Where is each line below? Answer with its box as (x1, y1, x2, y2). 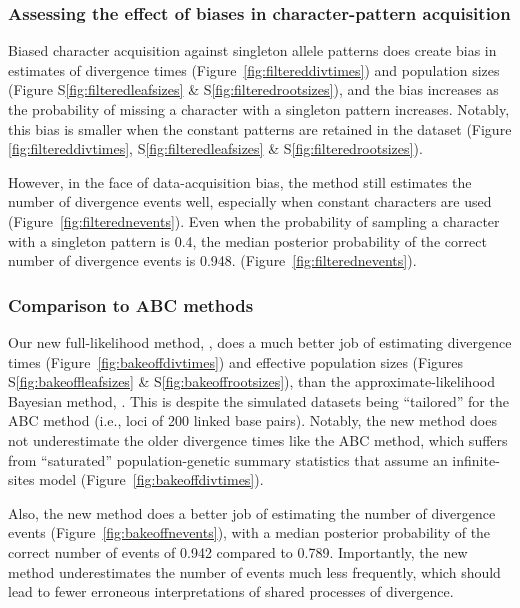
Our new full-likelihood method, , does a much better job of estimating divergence (8, 331, 512, 352)
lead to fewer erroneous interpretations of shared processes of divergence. (8, 581, 454, 602)
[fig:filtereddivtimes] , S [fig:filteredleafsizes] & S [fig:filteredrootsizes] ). (8, 138, 423, 159)
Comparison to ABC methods (8, 292, 254, 317)
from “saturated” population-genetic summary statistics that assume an (8, 449, 448, 470)
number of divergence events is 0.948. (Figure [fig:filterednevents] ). (8, 250, 417, 271)
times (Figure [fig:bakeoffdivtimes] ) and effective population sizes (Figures (8, 351, 464, 372)
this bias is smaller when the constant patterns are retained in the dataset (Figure (8, 118, 512, 139)
